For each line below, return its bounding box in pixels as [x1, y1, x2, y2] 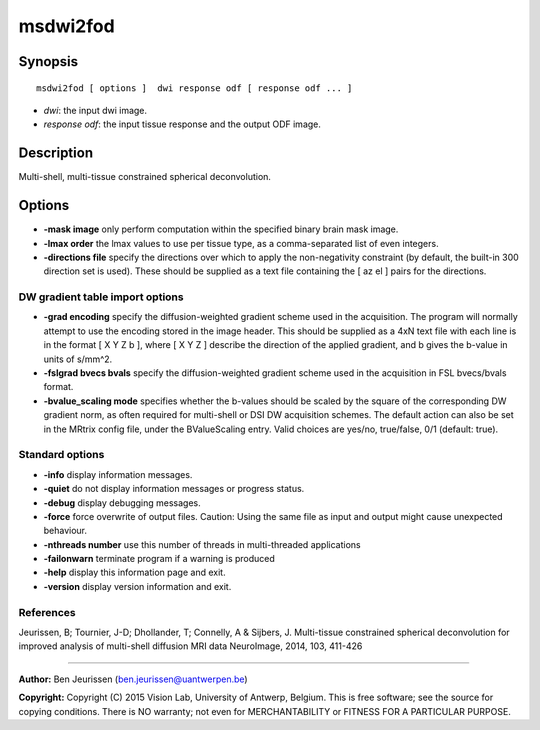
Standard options [18, 448, 105, 462]
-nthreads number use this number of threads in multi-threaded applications [43, 538, 361, 550]
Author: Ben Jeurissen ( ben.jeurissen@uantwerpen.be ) [18, 673, 249, 685]
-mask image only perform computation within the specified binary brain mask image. [43, 223, 399, 235]
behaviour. [43, 525, 88, 537]
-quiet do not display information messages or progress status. [43, 483, 305, 495]
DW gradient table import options [18, 290, 184, 304]
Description [18, 145, 94, 162]
